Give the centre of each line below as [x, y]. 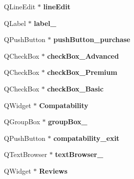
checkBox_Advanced [83, 56]
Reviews [53, 170]
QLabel [15, 23]
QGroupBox [22, 122]
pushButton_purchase [92, 39]
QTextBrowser [26, 154]
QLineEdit [20, 6]
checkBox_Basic [75, 88]
